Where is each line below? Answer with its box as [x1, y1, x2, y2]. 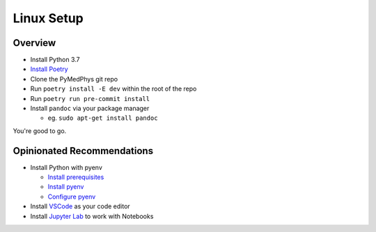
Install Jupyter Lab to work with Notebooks [30, 212, 154, 220]
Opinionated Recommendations [13, 145, 153, 157]
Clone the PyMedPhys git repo [30, 75, 118, 83]
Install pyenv [47, 183, 84, 191]
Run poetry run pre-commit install [30, 94, 150, 102]
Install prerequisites [47, 173, 104, 181]
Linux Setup [13, 10, 84, 26]
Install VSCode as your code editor [30, 202, 130, 210]
